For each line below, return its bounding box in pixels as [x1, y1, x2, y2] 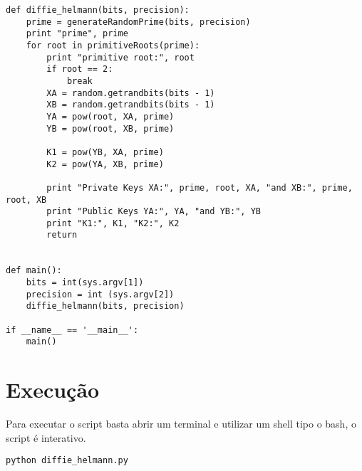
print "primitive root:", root [46, 52, 195, 63]
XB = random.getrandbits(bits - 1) [46, 100, 215, 110]
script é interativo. [6, 430, 86, 445]
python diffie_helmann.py [6, 455, 128, 466]
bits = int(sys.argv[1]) [26, 277, 144, 288]
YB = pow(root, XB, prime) [46, 123, 175, 134]
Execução [6, 375, 100, 404]
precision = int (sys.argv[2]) [26, 289, 175, 300]
